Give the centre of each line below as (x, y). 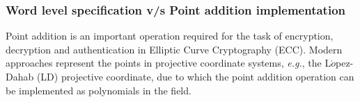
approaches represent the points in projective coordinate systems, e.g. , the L (169, 63)
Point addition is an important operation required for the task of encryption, (170, 36)
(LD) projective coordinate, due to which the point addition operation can (195, 76)
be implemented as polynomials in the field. (99, 90)
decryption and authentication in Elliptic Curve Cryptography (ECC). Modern (174, 49)
